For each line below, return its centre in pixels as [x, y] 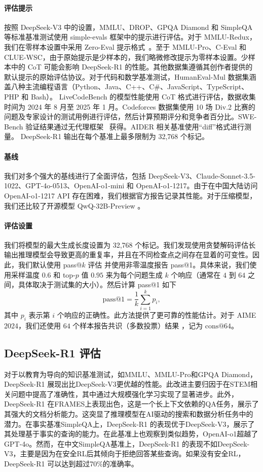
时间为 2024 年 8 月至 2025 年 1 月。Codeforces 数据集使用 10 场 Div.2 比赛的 [130, 106]
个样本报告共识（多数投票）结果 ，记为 [138, 325]
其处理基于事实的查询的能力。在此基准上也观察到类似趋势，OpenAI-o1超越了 [131, 434]
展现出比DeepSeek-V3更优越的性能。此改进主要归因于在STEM [149, 384]
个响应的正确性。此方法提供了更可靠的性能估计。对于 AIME [157, 314]
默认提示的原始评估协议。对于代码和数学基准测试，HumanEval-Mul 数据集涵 [130, 76]
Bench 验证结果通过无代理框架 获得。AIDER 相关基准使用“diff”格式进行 [124, 126]
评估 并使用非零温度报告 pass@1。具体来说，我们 [169, 265]
